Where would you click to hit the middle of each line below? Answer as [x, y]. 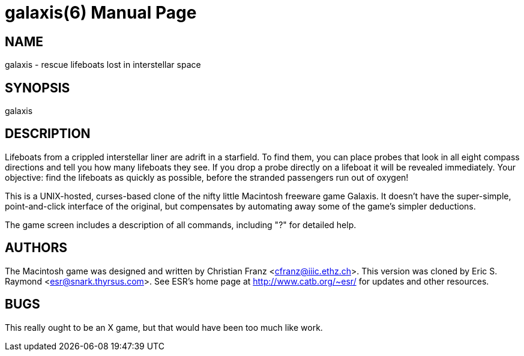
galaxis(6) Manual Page [101, 13]
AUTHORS [36, 248]
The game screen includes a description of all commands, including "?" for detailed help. [181, 225]
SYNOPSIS [38, 88]
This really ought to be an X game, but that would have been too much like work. [164, 327]
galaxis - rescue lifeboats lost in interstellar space [103, 65]
